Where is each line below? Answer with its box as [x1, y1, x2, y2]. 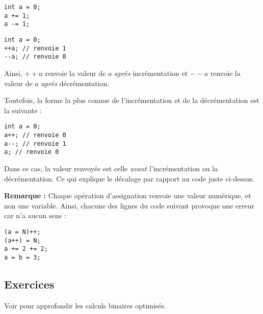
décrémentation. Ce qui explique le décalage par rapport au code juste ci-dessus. [4, 173, 255, 184]
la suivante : [4, 104, 42, 115]
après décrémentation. [41, 77, 110, 88]
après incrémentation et [114, 67, 188, 78]
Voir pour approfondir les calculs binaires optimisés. [4, 300, 166, 310]
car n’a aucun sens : [4, 210, 66, 221]
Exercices [4, 276, 55, 292]
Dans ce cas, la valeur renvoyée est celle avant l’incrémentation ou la [4, 163, 218, 173]
